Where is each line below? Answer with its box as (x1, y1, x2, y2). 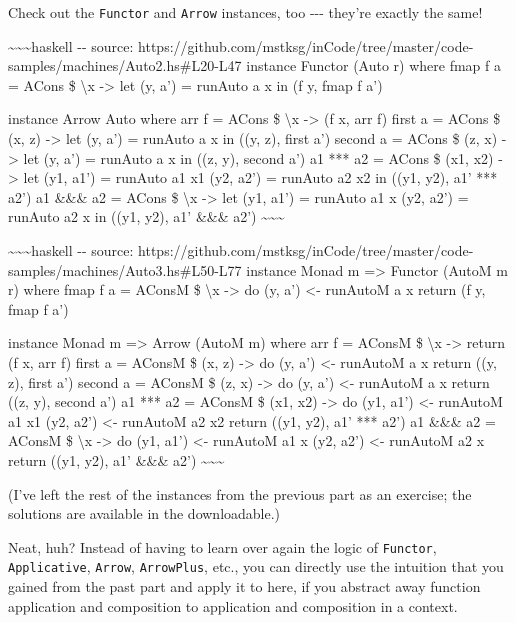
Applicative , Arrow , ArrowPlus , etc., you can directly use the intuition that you (8, 556, 504, 577)
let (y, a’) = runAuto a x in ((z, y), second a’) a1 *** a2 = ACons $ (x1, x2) (23, 147, 494, 168)
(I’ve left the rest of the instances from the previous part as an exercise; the (8, 483, 472, 504)
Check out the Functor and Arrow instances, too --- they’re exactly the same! (8, 2, 483, 22)
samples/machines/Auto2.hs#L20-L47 (8, 55, 242, 76)
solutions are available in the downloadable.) (8, 503, 281, 524)
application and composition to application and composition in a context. (8, 595, 458, 616)
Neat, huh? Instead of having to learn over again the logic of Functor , (8, 536, 437, 557)
